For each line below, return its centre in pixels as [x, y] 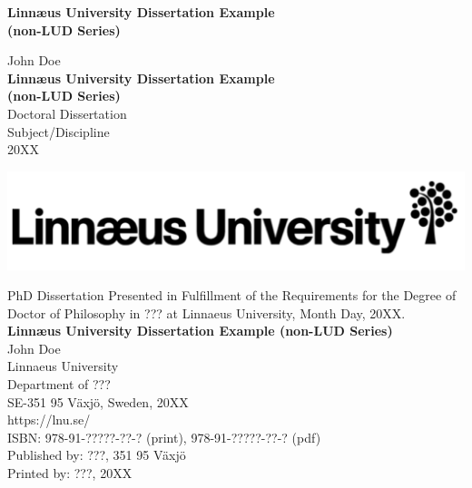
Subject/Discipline [59, 131]
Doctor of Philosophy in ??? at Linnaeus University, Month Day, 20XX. [206, 312]
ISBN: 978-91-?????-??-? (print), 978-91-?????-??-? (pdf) [164, 437]
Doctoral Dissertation [67, 113]
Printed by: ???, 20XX [70, 473]
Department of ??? [59, 384]
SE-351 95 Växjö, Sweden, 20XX [98, 401]
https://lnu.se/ [49, 420]
